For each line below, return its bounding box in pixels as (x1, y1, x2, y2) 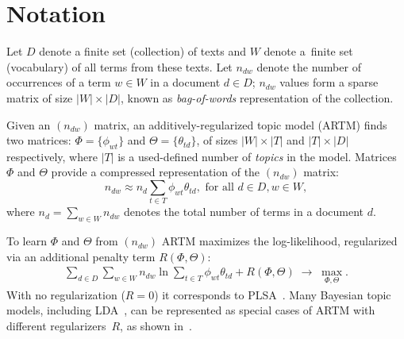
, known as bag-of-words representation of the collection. (120, 89, 394, 106)
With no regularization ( (6, 286, 125, 302)
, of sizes (196, 132, 238, 148)
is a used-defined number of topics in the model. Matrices (117, 148, 397, 164)
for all (205, 182, 234, 194)
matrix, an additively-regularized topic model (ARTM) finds (94, 116, 387, 133)
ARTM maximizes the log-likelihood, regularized (161, 233, 398, 249)
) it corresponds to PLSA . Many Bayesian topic (154, 286, 391, 302)
